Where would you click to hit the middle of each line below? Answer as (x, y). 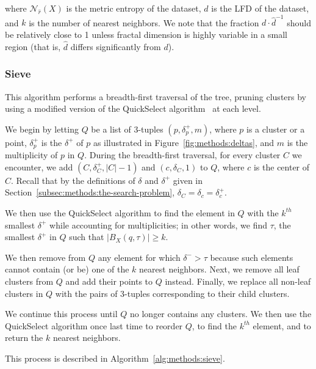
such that (87, 237)
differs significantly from (116, 46)
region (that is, (33, 46)
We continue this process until (61, 314)
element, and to (282, 325)
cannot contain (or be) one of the (67, 269)
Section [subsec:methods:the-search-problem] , (90, 192)
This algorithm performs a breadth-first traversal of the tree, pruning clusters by (156, 96)
